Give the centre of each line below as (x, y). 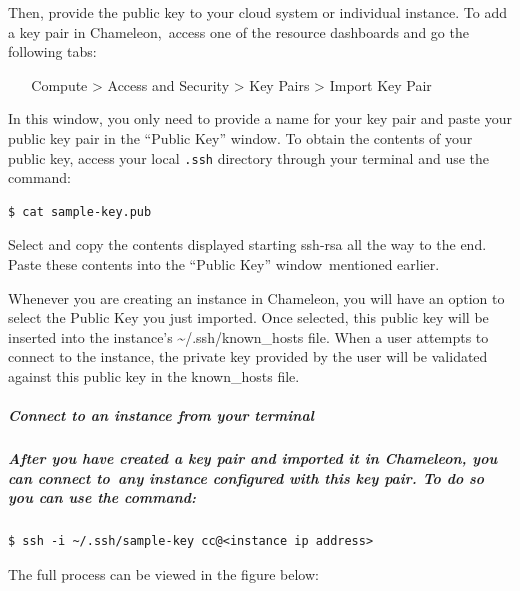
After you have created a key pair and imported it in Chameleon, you (253, 458)
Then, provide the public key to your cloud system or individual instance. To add (257, 12)
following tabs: (52, 51)
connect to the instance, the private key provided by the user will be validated (248, 356)
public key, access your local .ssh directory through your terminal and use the (249, 157)
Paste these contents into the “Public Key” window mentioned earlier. (224, 264)
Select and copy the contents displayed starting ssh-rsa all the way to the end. (247, 244)
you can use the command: (102, 497)
